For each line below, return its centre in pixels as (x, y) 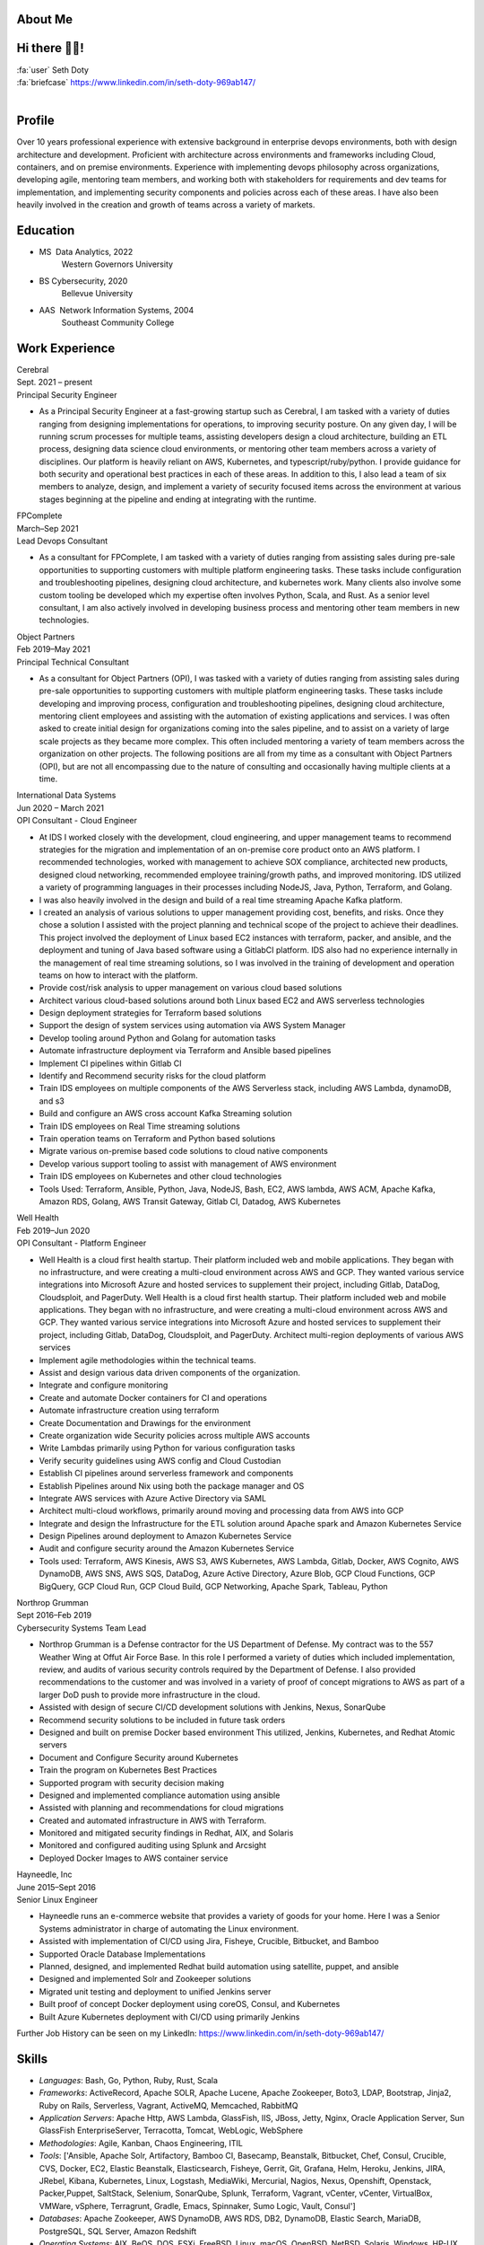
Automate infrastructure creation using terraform (129, 1411)
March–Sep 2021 (48, 528)
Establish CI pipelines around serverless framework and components (166, 1474)
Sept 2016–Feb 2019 (54, 1616)
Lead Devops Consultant (62, 541)
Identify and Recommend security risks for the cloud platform (152, 1076)
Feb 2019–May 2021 (53, 649)
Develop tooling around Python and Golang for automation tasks (158, 1038)
